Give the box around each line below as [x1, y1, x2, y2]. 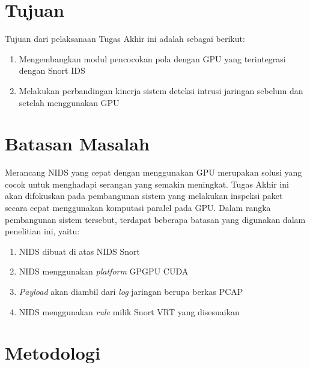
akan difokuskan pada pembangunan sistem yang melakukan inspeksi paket [5, 189, 283, 202]
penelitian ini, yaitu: [5, 225, 80, 237]
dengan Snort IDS [19, 64, 85, 77]
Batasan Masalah [5, 131, 150, 156]
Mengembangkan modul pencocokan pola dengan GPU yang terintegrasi [19, 52, 286, 65]
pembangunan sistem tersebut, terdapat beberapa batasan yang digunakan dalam [5, 213, 306, 225]
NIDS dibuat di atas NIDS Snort [19, 245, 141, 257]
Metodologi [5, 340, 100, 365]
